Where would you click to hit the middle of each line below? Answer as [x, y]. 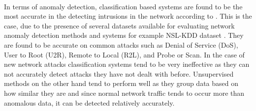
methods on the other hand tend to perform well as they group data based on [121, 83]
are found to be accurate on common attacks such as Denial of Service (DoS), [121, 44]
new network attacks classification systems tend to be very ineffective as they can [127, 64]
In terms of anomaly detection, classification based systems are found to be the [123, 6]
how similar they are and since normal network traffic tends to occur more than [124, 93]
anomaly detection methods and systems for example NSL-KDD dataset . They [124, 35]
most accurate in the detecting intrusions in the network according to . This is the [128, 16]
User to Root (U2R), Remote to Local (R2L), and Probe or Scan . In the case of [124, 54]
